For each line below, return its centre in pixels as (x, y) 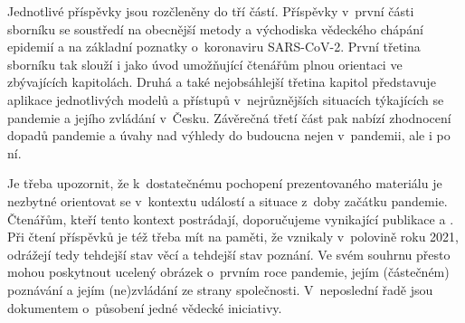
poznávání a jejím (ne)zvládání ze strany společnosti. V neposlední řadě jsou (220, 289)
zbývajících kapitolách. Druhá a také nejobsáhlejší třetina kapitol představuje (222, 82)
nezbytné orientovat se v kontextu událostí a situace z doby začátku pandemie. (228, 200)
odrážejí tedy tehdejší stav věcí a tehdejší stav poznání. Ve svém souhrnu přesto (229, 254)
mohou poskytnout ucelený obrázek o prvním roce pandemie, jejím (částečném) (228, 272)
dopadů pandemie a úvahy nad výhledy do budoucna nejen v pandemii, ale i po (229, 135)
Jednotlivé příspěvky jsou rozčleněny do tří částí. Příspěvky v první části (211, 11)
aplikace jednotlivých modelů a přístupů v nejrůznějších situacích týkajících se (226, 99)
